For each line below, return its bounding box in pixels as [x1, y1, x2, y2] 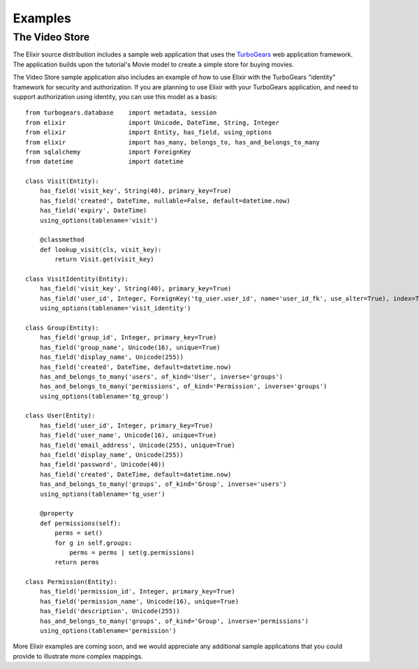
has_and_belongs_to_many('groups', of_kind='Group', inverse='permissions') [39, 617, 309, 625]
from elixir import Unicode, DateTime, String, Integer [25, 119, 279, 126]
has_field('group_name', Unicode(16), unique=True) [39, 343, 221, 351]
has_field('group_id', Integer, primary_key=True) [39, 334, 217, 341]
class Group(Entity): [25, 323, 99, 332]
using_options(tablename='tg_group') [39, 392, 169, 400]
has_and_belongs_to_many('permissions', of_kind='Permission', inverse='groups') [39, 383, 328, 390]
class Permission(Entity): [25, 578, 118, 586]
